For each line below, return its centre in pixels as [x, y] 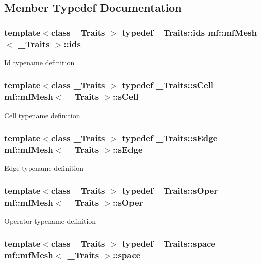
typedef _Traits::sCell [168, 85]
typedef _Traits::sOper [170, 190]
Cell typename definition [42, 115]
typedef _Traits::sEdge [170, 138]
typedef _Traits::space [169, 243]
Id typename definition [39, 62]
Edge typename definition [44, 168]
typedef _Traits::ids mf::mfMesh [189, 32]
